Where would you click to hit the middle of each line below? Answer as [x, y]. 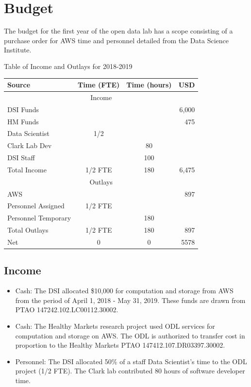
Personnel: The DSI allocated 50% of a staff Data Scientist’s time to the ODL [131, 361]
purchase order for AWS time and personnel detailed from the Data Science [116, 40]
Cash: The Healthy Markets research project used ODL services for [115, 326]
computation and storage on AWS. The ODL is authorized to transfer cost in [130, 335]
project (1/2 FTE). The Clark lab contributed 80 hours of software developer [130, 371]
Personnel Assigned [36, 206]
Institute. [18, 50]
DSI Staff [21, 158]
